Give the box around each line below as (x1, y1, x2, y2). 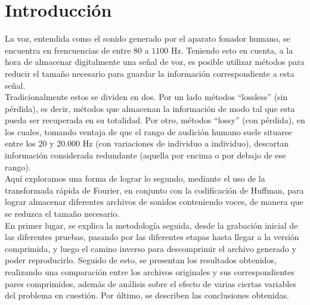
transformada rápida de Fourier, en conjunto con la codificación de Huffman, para (5, 183, 304, 196)
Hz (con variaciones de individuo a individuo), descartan (82, 137, 289, 150)
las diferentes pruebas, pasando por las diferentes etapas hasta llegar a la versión (5, 231, 299, 243)
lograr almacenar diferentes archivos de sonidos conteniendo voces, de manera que (5, 195, 303, 208)
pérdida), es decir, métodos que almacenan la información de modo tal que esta (5, 102, 295, 114)
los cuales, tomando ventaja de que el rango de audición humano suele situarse (5, 125, 292, 138)
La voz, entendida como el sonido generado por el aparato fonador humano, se (5, 32, 290, 45)
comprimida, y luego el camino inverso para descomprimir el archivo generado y (5, 242, 296, 254)
